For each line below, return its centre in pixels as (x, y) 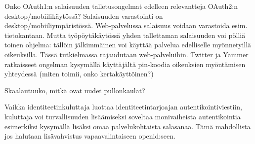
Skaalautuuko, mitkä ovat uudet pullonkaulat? (75, 90)
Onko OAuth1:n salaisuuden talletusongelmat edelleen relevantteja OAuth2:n (121, 6)
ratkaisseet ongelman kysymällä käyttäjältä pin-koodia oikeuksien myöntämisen (125, 64)
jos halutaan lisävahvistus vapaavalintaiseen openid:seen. (90, 136)
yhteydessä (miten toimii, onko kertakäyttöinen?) (79, 74)
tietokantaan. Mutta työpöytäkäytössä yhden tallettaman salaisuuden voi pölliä (125, 35)
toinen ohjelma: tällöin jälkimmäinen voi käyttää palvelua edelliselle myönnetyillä (128, 45)
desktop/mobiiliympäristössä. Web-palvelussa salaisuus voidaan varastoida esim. (126, 25)
